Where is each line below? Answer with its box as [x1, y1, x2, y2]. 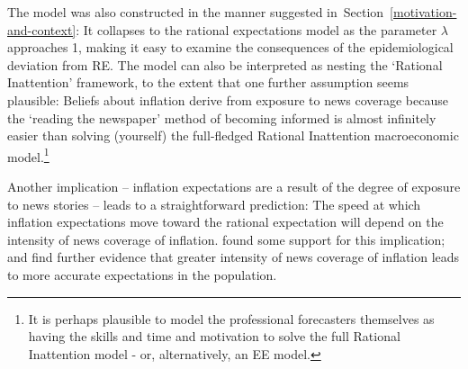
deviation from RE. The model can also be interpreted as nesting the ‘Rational [7, 55, 443, 74]
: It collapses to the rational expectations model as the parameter [76, 20, 437, 39]
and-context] [7, 20, 76, 39]
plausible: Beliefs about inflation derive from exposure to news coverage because [7, 90, 448, 109]
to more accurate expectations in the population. [7, 265, 277, 283]
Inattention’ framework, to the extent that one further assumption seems [7, 73, 409, 92]
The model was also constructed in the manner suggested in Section [7, 3, 384, 21]
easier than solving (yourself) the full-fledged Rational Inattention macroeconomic [7, 126, 459, 145]
